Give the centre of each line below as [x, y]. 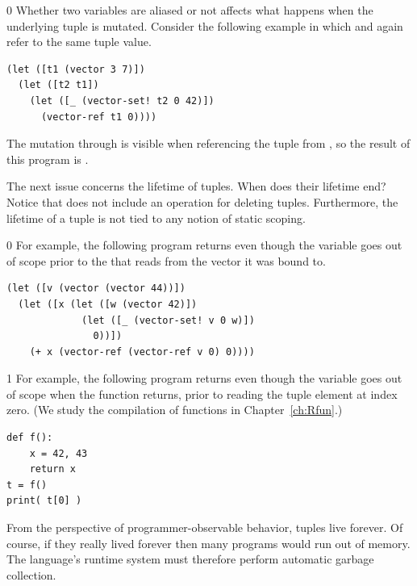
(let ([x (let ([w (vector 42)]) [108, 304]
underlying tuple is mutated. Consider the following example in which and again [205, 25]
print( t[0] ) [44, 501]
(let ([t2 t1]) [58, 85]
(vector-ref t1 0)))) [99, 117]
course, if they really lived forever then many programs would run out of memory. [208, 543]
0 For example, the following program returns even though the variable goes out [204, 245]
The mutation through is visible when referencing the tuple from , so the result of [208, 143]
